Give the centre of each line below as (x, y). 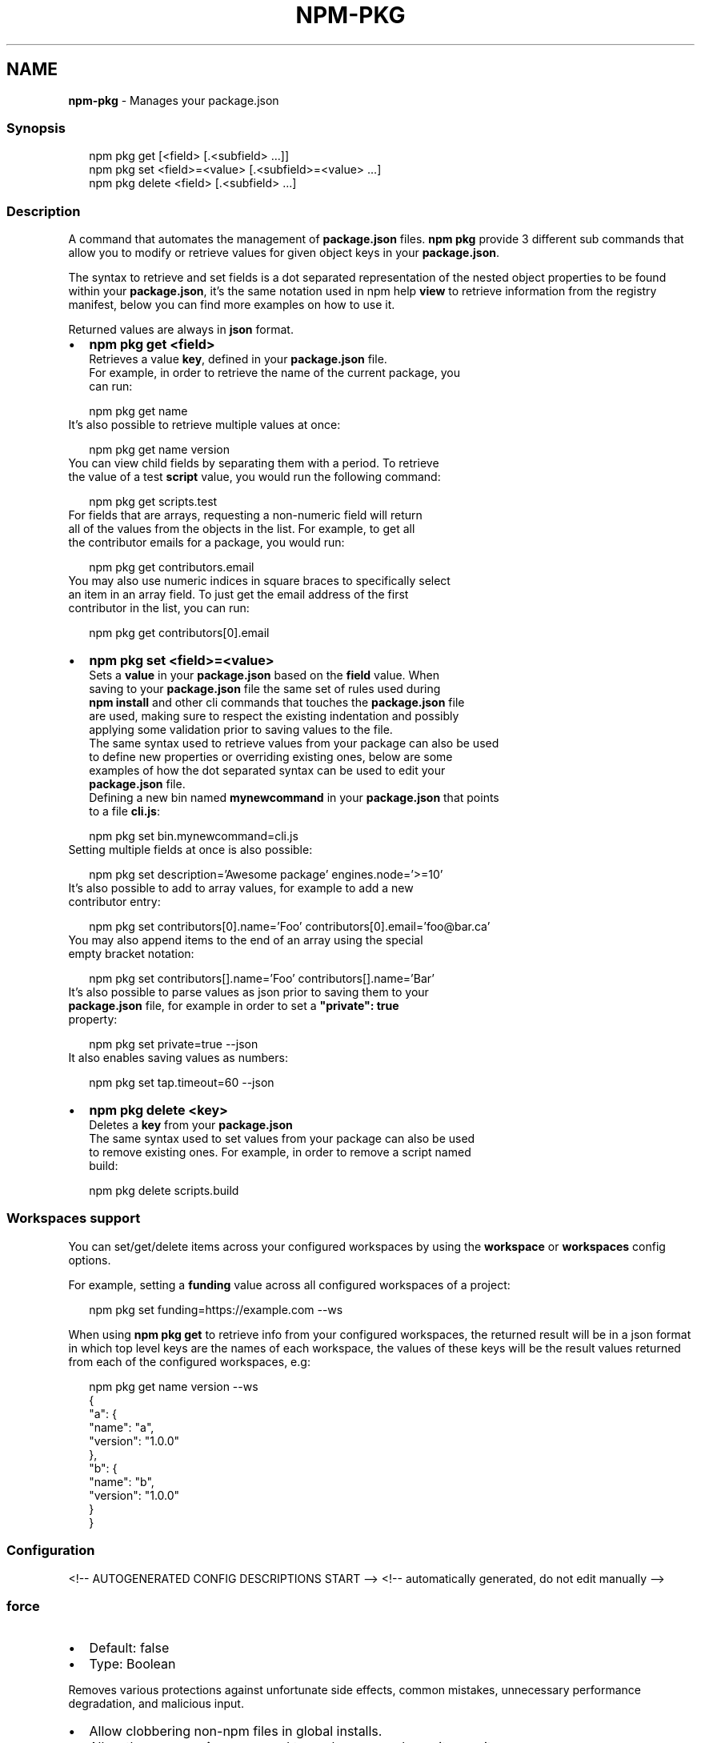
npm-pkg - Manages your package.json (174, 100)
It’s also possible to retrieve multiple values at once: (204, 425)
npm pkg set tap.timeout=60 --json (182, 1083)
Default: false (129, 1648)
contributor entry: (114, 902)
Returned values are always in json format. (181, 330)
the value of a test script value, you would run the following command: (254, 477)
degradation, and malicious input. (156, 1704)
